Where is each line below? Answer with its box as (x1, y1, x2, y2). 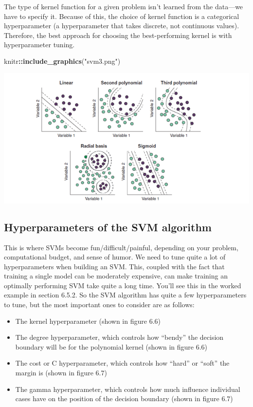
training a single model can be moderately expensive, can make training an (4, 271, 228, 281)
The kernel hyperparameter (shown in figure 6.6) (15, 315, 161, 326)
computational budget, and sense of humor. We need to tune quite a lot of (4, 252, 226, 262)
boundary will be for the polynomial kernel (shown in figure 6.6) (15, 341, 208, 351)
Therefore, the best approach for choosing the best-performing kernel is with (4, 30, 232, 40)
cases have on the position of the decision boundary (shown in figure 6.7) (15, 393, 233, 404)
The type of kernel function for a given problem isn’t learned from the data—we (4, 1, 243, 11)
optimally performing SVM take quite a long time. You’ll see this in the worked (4, 280, 241, 290)
